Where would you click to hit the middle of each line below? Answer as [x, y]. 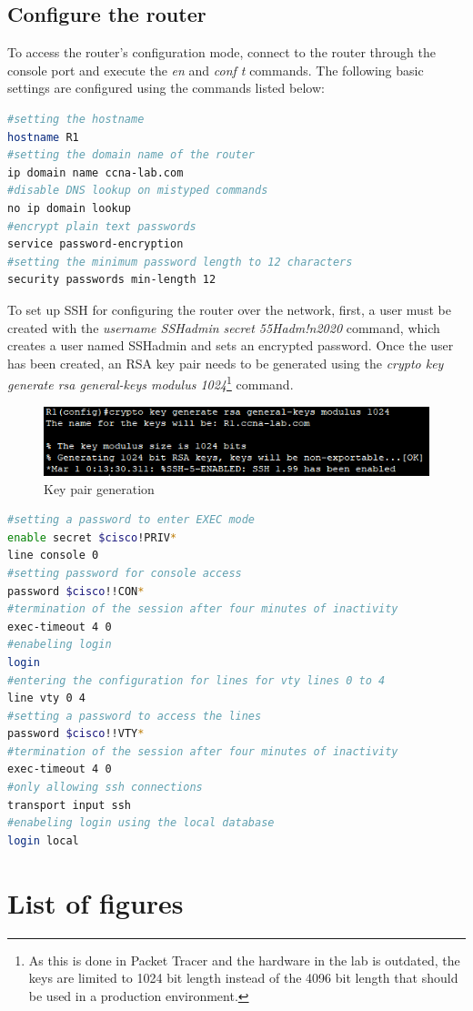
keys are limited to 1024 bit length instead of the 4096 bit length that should [243, 978]
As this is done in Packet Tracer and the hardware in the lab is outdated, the [244, 960]
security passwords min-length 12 [112, 280]
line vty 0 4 [46, 698]
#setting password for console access [125, 573]
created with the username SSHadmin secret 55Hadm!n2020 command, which [224, 327]
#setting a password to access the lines [135, 716]
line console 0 [53, 556]
